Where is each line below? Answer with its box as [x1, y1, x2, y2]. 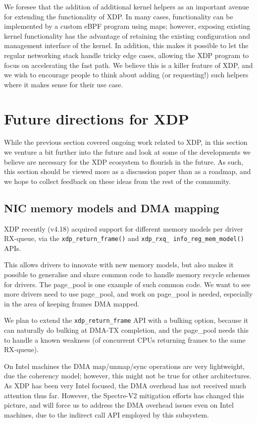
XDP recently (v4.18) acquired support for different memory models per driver [4, 223, 243, 234]
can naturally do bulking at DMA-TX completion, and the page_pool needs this [4, 325, 249, 335]
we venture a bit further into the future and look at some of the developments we [4, 147, 251, 157]
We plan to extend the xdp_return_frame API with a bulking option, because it [4, 315, 249, 325]
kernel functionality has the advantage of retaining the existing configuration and [4, 30, 250, 41]
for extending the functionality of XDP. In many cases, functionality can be [4, 11, 233, 21]
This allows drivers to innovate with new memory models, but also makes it [4, 259, 234, 270]
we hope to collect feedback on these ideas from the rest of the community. [4, 176, 231, 186]
